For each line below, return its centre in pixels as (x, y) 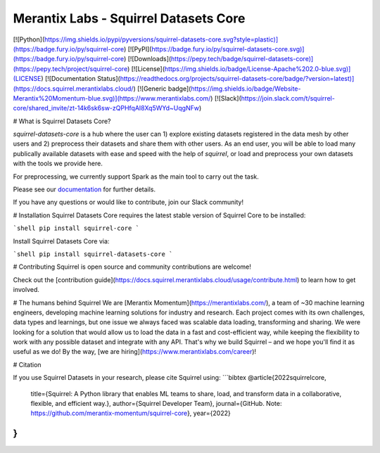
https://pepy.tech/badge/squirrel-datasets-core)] (242, 59)
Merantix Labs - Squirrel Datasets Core (129, 18)
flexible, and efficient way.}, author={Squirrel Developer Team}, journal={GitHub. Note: (156, 404)
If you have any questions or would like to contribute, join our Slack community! (128, 202)
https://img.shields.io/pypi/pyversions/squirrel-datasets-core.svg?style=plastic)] (161, 39)
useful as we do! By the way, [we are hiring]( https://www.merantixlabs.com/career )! (135, 352)
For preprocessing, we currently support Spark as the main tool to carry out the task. (136, 177)
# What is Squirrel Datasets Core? (62, 121)
